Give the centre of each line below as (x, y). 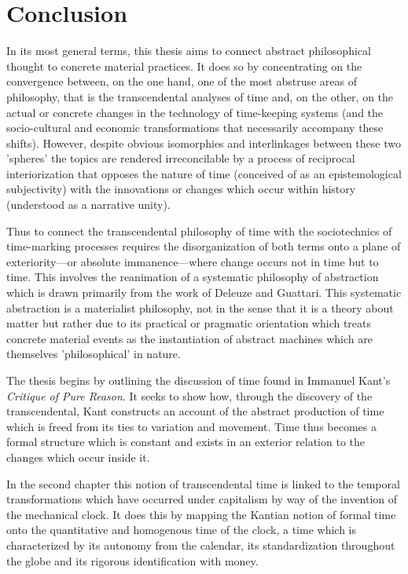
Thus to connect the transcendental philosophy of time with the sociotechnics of (199, 230)
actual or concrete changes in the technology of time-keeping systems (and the (195, 112)
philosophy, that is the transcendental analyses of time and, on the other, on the (200, 96)
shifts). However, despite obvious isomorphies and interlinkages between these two (204, 143)
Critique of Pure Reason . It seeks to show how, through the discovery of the (189, 395)
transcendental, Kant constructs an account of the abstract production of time (195, 411)
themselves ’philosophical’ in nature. (94, 354)
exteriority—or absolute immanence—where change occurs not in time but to (193, 261)
